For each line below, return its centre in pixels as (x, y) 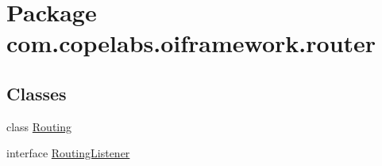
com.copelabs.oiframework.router (191, 43)
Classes (37, 93)
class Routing (39, 126)
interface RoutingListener (68, 153)
